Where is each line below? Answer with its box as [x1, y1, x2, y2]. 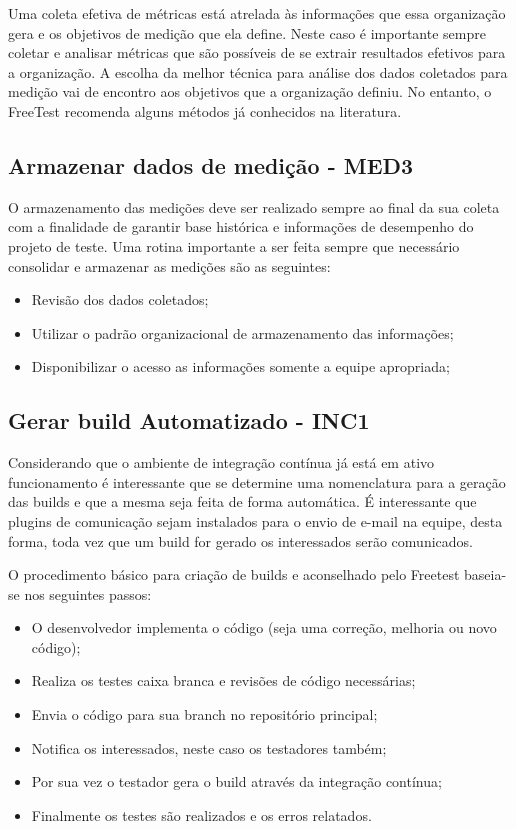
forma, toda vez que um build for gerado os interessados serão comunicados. [8, 530, 473, 551]
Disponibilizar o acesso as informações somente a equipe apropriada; [31, 356, 450, 377]
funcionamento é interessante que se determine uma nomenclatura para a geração [8, 471, 506, 492]
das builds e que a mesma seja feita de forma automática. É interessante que [8, 491, 477, 512]
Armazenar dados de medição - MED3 [8, 149, 414, 180]
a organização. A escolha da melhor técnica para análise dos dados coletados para [8, 61, 508, 82]
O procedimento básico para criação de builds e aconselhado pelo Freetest [8, 564, 460, 585]
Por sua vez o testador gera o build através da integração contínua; [31, 771, 442, 792]
